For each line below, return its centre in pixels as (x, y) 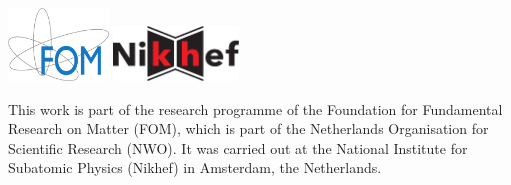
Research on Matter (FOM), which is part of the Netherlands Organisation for (248, 128)
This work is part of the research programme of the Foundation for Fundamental (255, 108)
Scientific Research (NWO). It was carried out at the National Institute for (238, 147)
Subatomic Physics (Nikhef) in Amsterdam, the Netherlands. (195, 167)
